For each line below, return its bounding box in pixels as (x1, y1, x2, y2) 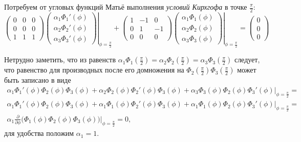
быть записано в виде (4, 75, 71, 85)
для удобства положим (4, 128, 74, 138)
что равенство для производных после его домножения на (4, 64, 184, 75)
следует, (234, 54, 260, 65)
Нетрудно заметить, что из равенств (4, 54, 116, 65)
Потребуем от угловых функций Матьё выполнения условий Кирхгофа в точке (4, 2, 247, 12)
